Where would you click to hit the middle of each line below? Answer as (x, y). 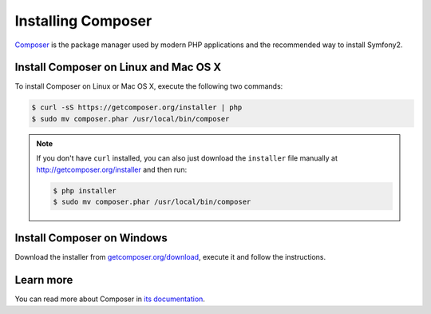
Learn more (44, 280)
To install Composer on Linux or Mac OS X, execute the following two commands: (149, 86)
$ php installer (85, 191)
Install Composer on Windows (91, 238)
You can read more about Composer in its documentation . (110, 299)
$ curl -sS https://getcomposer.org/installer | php (137, 107)
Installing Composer (83, 21)
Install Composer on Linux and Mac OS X (118, 68)
